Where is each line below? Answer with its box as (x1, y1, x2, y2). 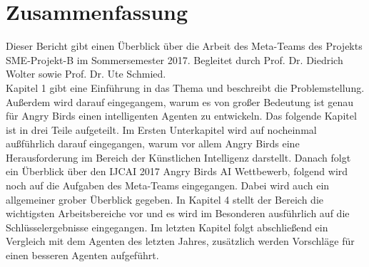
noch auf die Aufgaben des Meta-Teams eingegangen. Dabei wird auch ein (6, 178, 330, 193)
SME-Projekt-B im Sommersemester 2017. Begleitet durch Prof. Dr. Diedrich (6, 52, 343, 67)
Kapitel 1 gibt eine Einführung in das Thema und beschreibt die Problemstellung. (6, 80, 365, 95)
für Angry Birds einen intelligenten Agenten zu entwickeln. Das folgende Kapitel (6, 108, 357, 123)
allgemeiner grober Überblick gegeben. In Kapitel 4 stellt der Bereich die (6, 192, 323, 206)
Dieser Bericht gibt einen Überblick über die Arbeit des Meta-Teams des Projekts (6, 38, 363, 53)
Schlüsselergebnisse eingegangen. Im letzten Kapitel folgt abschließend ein (6, 219, 328, 234)
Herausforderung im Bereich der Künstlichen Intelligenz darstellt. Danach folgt (6, 150, 351, 164)
